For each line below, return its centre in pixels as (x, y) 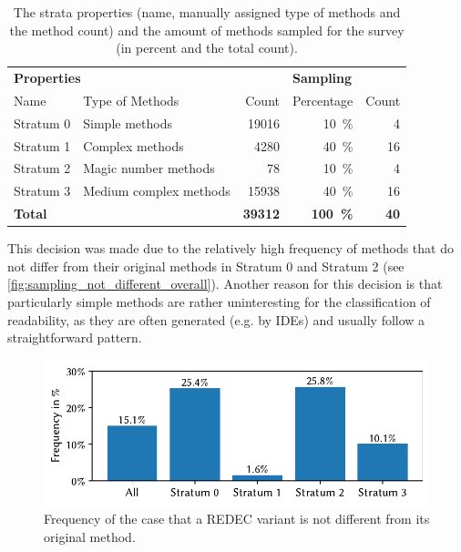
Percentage (323, 100)
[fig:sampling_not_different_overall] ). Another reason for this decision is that (225, 284)
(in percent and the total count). (207, 48)
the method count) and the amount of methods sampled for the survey (207, 30)
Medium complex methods (157, 191)
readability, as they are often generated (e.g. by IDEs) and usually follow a (216, 319)
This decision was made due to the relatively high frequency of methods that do (230, 248)
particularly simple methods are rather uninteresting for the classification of (219, 301)
